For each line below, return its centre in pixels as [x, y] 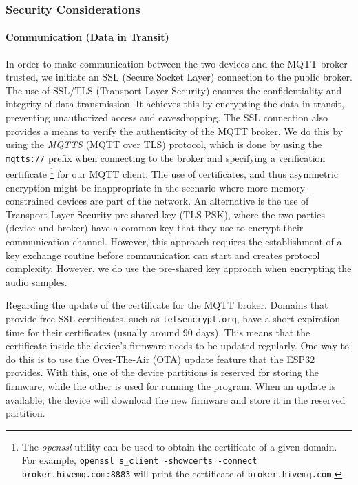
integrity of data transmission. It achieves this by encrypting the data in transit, [175, 104]
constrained [30, 201]
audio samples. [36, 281]
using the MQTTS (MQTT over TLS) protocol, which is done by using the [164, 144]
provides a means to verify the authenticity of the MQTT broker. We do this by [174, 131]
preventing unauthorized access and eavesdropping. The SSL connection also [167, 117]
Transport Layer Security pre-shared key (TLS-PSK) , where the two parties [165, 214]
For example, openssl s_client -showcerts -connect [139, 460]
